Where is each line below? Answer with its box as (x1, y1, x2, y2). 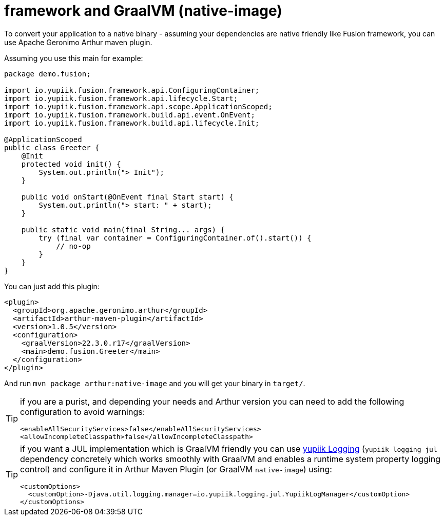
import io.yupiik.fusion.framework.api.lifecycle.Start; (4, 94, 238, 103)
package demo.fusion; (4, 69, 91, 78)
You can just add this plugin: (4, 282, 100, 291)
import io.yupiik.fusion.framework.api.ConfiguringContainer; (4, 86, 260, 94)
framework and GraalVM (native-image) (4, 2, 282, 19)
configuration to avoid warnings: (20, 406, 145, 417)
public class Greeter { (4, 143, 100, 152)
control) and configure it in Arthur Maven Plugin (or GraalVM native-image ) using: (20, 464, 332, 474)
